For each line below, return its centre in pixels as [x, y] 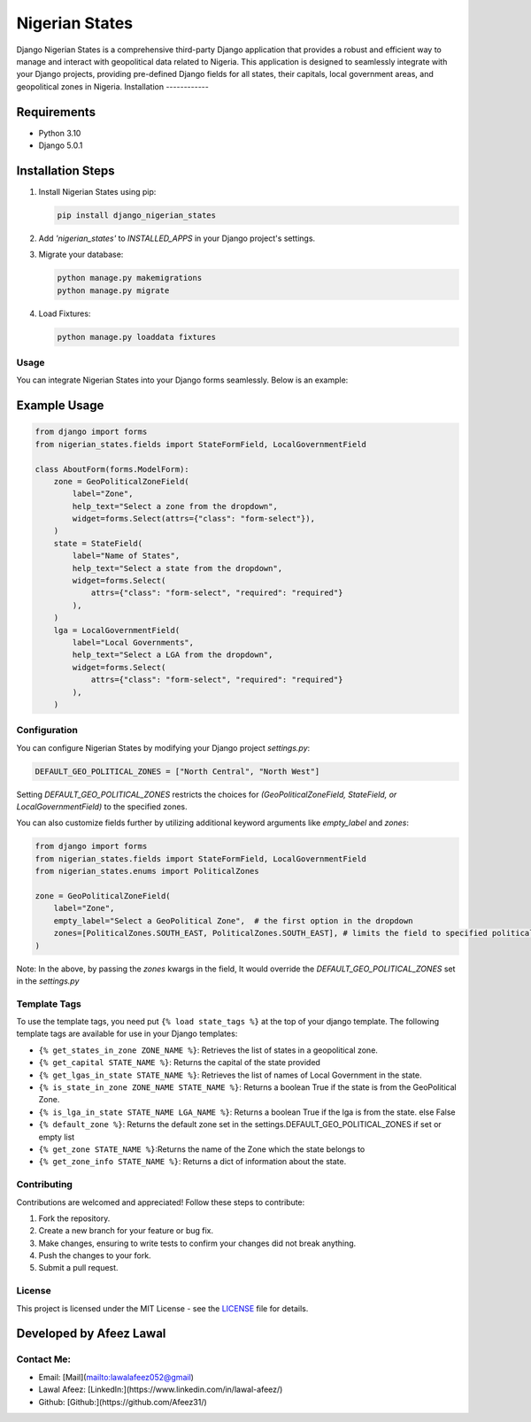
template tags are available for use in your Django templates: [127, 1034]
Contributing [44, 1185]
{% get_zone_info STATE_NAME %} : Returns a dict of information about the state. [192, 1162]
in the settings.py [48, 981]
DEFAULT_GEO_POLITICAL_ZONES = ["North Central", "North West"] [177, 771]
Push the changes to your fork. [95, 1256]
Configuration [47, 730]
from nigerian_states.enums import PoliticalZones [147, 871]
